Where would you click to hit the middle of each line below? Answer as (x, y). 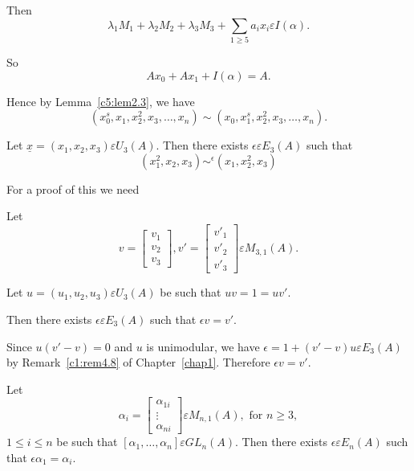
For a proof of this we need (73, 188)
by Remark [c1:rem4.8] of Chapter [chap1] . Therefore (138, 362)
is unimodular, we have (203, 346)
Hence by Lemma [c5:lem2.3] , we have (101, 101)
